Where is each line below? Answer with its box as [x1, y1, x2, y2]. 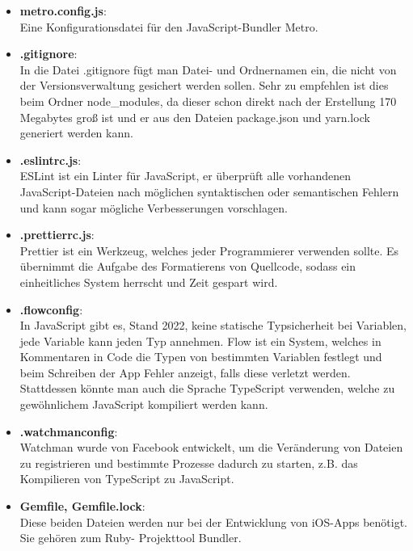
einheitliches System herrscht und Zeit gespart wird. [19, 273, 278, 290]
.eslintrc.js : [19, 151, 82, 168]
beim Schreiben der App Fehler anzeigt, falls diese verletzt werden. [19, 364, 351, 381]
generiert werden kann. [19, 124, 133, 141]
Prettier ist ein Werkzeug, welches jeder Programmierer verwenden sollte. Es [19, 242, 399, 259]
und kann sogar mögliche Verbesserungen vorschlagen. [19, 199, 288, 216]
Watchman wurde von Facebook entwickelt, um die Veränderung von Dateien [19, 439, 403, 456]
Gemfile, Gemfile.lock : [19, 498, 145, 515]
